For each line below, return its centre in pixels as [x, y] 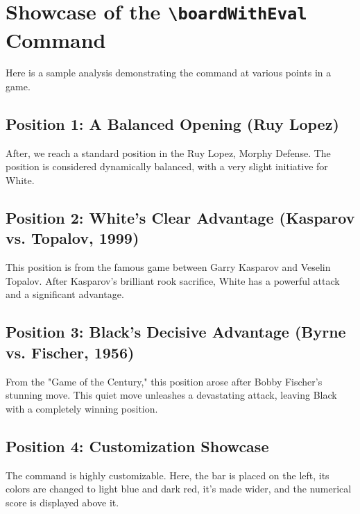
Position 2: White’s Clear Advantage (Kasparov [180, 217]
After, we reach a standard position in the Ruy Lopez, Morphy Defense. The [168, 152]
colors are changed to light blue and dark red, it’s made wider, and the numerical [179, 489]
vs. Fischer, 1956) [70, 352]
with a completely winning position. [82, 408]
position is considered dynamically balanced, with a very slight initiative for [167, 166]
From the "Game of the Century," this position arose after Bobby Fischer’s [164, 381]
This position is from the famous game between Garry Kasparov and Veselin [168, 267]
